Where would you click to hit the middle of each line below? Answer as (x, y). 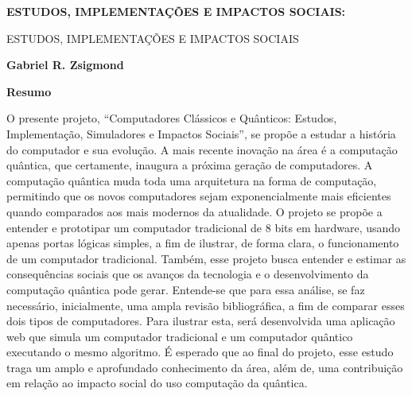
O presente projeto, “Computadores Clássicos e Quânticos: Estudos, (172, 118)
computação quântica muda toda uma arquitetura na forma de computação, (192, 180)
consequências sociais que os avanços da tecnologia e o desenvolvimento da (188, 274)
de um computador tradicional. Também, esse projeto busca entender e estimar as (206, 258)
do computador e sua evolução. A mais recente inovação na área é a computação (202, 149)
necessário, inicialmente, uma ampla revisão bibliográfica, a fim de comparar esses (206, 305)
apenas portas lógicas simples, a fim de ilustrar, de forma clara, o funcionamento (203, 243)
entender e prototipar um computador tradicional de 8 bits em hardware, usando (204, 227)
